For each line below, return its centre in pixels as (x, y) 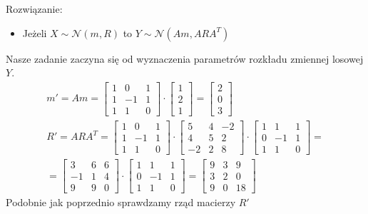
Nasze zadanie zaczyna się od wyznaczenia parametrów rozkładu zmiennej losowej (185, 58)
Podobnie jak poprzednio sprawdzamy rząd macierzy (121, 202)
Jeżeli (35, 32)
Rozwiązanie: (34, 9)
